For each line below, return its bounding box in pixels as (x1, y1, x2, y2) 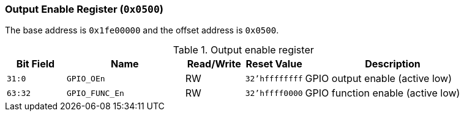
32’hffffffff (245, 73, 303, 83)
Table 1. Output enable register (173, 44, 314, 56)
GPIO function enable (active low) (305, 87, 460, 100)
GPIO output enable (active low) (305, 72, 452, 85)
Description (365, 58, 421, 70)
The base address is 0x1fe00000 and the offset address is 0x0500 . (5, 25, 279, 36)
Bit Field (16, 58, 55, 70)
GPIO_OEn (66, 73, 105, 83)
